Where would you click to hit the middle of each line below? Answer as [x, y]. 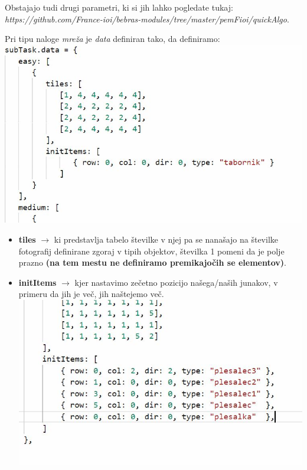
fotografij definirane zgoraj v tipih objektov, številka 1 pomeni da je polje [151, 251]
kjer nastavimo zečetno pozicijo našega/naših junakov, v [176, 282]
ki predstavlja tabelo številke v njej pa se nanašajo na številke [166, 239]
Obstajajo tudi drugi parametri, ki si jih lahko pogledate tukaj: [119, 7]
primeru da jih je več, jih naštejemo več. [91, 294]
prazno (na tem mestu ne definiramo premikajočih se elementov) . [152, 262]
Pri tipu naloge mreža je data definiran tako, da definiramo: [112, 39]
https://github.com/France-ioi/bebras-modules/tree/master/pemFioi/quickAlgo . [147, 19]
